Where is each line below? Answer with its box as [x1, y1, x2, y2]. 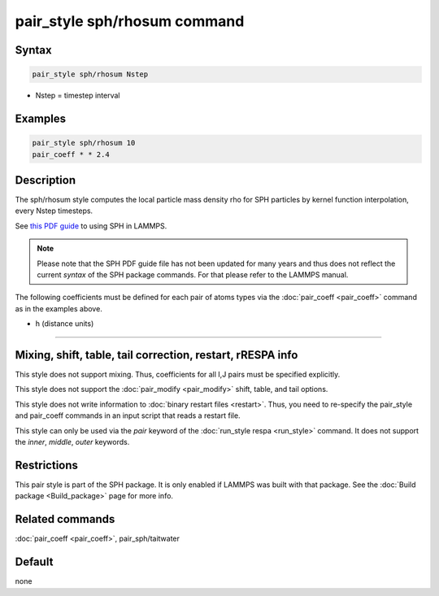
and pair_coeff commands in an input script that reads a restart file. [15, 411, 241, 420]
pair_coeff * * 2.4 [32, 150, 110, 159]
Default [15, 555, 54, 569]
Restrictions [15, 458, 79, 472]
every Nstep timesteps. [15, 206, 93, 215]
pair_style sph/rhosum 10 [32, 138, 136, 148]
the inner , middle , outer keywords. [15, 437, 130, 447]
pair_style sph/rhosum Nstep [32, 70, 149, 79]
